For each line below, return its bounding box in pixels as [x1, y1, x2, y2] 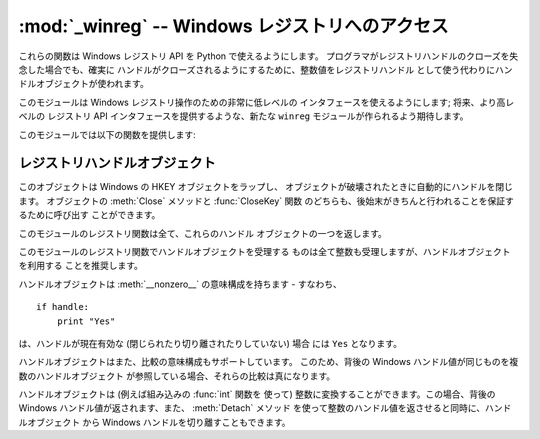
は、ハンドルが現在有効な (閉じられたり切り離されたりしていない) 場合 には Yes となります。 [18, 337, 402, 349]
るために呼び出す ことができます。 [18, 209, 161, 221]
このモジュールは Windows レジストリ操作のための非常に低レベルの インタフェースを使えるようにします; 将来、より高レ [18, 96, 515, 108]
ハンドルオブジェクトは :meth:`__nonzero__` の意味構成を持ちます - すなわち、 [18, 278, 342, 290]
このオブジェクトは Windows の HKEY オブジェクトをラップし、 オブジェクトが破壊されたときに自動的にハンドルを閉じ [18, 181, 514, 193]
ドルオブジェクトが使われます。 [18, 78, 149, 90]
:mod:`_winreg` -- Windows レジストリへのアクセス [18, 15, 449, 37]
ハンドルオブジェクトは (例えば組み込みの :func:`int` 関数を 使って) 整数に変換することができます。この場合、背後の [18, 388, 496, 400]
